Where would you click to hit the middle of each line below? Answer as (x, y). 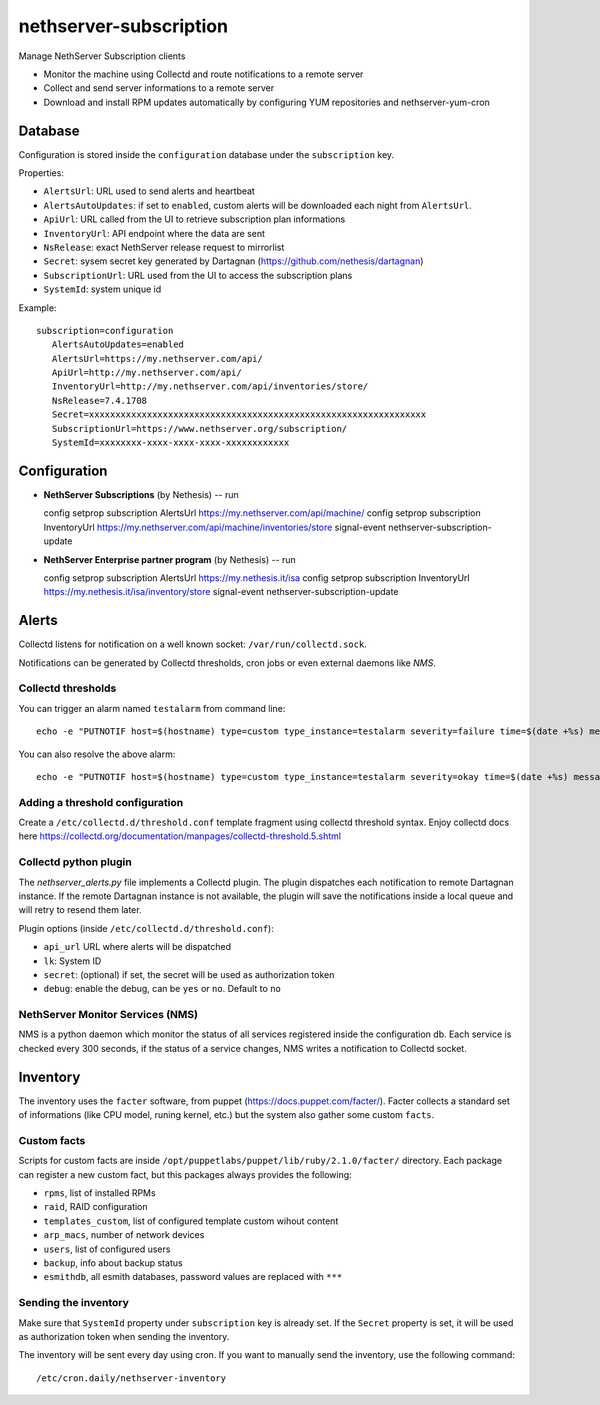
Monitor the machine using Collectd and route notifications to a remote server (203, 74)
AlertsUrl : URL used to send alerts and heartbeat (149, 191)
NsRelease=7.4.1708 (99, 400)
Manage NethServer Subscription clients (102, 56)
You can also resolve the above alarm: (97, 754)
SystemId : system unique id (102, 289)
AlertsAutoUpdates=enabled (118, 344)
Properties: (41, 173)
